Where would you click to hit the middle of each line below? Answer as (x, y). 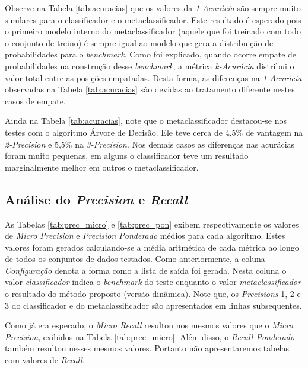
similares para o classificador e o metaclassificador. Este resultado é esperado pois (153, 19)
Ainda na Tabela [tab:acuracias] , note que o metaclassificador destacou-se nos (146, 121)
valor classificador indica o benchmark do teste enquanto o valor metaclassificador (153, 282)
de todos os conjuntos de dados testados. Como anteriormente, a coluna (135, 259)
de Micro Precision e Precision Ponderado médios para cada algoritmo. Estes (145, 236)
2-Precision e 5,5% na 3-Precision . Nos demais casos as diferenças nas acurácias (150, 144)
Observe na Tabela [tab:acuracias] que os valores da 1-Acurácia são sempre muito (153, 8)
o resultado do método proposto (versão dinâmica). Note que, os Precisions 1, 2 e (153, 294)
